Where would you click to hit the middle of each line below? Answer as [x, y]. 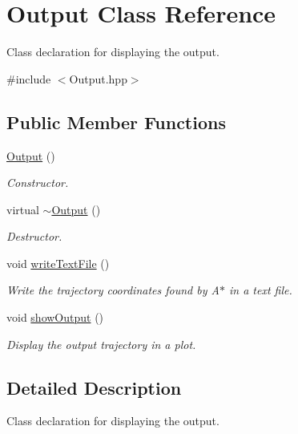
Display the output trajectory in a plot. [101, 344]
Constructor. [38, 183]
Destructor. [34, 236]
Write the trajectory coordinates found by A [113, 290]
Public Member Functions [116, 122]
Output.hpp [98, 78]
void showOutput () [55, 317]
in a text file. [260, 290]
